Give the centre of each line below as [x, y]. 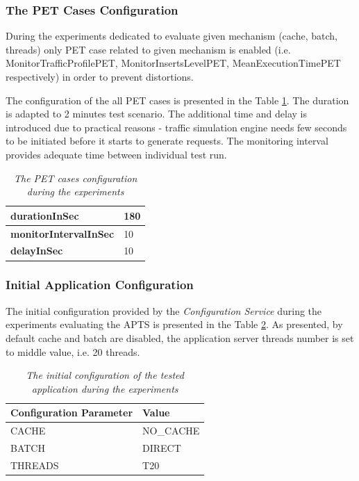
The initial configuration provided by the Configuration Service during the [164, 310]
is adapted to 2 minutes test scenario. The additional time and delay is [157, 114]
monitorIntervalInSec [62, 233]
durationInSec [45, 215]
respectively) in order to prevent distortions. [100, 76]
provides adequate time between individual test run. [116, 154]
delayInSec [37, 251]
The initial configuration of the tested [105, 375]
